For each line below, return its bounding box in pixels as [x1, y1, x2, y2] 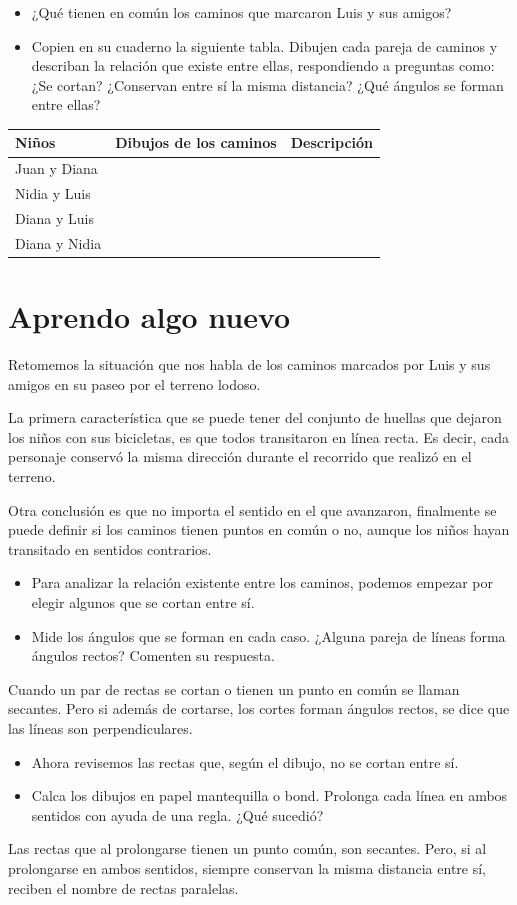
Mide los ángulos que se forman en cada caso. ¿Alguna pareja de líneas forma [31, 625, 506, 646]
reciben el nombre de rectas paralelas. [8, 877, 239, 898]
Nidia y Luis [15, 183, 91, 204]
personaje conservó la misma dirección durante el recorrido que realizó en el [8, 446, 472, 467]
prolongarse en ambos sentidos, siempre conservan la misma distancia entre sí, [8, 857, 487, 878]
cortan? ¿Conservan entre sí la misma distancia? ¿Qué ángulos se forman [57, 74, 504, 95]
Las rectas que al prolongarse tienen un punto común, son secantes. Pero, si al [8, 838, 487, 859]
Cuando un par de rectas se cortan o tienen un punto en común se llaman [8, 678, 460, 699]
